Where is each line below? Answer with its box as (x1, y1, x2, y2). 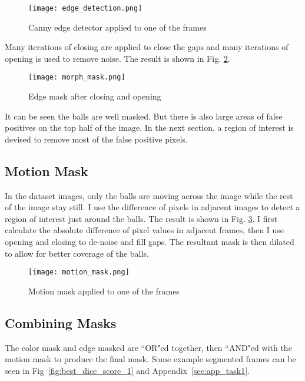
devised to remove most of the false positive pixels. (5, 132, 188, 145)
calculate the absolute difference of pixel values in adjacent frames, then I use (5, 224, 284, 236)
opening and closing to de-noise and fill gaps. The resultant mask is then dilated (5, 236, 294, 248)
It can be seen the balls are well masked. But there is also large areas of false (5, 110, 283, 122)
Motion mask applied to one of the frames (28, 284, 180, 297)
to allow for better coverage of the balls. (5, 247, 149, 259)
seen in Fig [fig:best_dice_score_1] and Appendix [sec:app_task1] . (5, 364, 250, 376)
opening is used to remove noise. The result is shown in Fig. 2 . (5, 52, 230, 64)
